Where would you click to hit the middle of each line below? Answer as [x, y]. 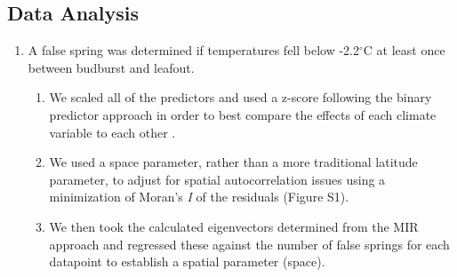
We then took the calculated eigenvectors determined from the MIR [234, 226]
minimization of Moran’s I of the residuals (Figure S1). [199, 197]
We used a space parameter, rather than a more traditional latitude [233, 162]
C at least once [404, 50]
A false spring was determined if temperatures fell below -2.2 [194, 50]
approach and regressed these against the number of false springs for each [249, 244]
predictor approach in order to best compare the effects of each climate [243, 114]
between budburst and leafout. [111, 67]
